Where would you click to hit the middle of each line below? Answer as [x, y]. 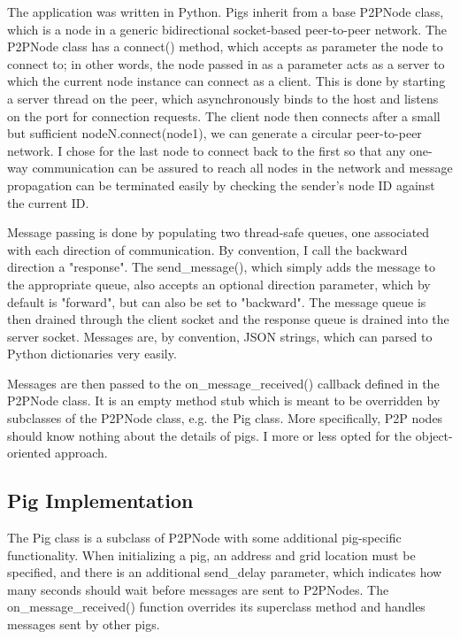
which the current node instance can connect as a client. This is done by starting [226, 81]
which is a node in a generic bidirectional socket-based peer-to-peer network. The [227, 29]
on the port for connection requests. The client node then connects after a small [224, 115]
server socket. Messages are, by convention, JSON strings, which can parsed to [220, 336]
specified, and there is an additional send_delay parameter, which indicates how [225, 572]
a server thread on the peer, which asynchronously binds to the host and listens [223, 98]
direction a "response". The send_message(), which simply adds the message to [222, 267]
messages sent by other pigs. [84, 624]
